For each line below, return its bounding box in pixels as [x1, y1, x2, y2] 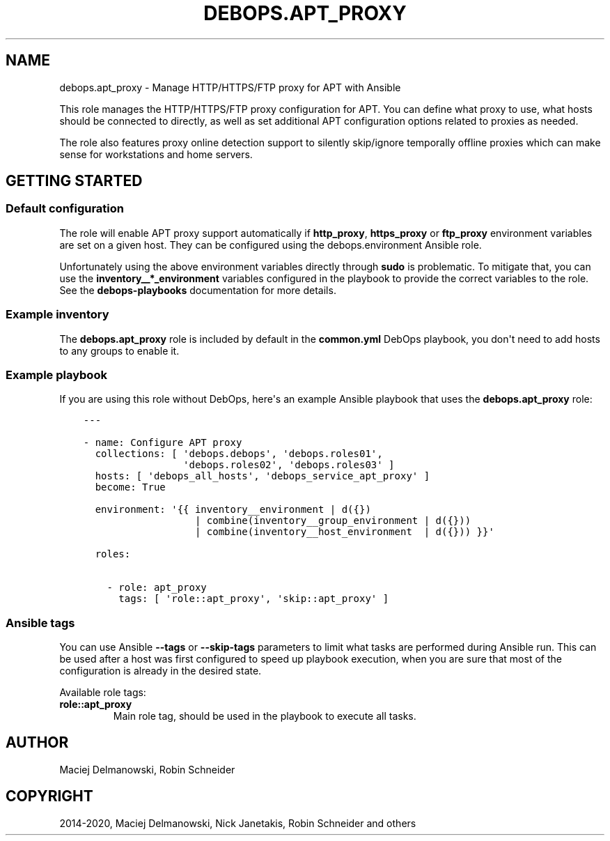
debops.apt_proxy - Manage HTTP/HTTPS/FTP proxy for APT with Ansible [59, 81, 401, 93]
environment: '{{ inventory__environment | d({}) [95, 504, 371, 516]
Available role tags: [59, 686, 146, 699]
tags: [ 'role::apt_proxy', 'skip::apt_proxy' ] [118, 593, 389, 605]
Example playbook [6, 367, 107, 382]
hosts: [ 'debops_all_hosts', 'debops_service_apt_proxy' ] [95, 470, 430, 482]
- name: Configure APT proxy [83, 437, 242, 449]
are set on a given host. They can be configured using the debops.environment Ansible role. [59, 238, 482, 251]
